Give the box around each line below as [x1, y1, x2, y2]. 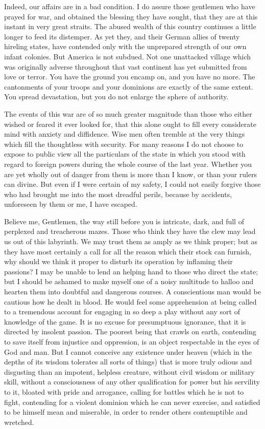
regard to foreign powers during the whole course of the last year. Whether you [4, 158, 252, 169]
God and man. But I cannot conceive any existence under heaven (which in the [4, 346, 252, 357]
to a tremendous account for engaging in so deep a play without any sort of [4, 306, 240, 317]
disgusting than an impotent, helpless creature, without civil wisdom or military [4, 366, 255, 377]
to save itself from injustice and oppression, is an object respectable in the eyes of [4, 336, 259, 347]
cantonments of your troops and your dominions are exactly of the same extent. [4, 81, 253, 92]
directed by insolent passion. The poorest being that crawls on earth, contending [4, 326, 256, 337]
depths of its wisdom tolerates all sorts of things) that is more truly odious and [4, 356, 252, 367]
